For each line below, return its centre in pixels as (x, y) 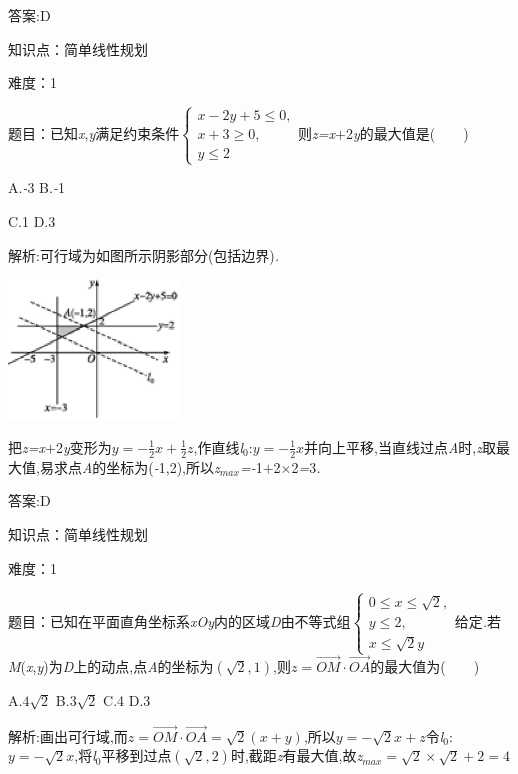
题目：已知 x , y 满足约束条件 (94, 133)
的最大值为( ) (425, 666)
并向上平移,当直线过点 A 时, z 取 (400, 446)
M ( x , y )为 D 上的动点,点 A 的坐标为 (111, 666)
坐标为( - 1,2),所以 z (163, 466)
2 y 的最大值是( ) (407, 133)
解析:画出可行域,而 (68, 735)
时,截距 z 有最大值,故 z (296, 755)
